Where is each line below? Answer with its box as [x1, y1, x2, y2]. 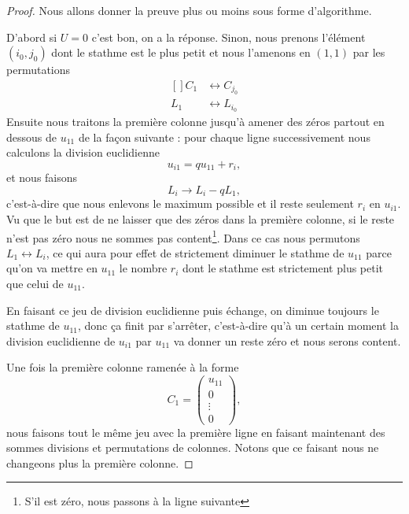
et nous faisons [6, 169, 78, 186]
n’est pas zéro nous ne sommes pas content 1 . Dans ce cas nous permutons [6, 227, 360, 246]
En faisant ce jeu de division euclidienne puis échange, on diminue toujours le [6, 301, 379, 318]
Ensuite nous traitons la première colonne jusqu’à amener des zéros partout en [6, 113, 385, 130]
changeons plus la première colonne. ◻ [6, 454, 193, 471]
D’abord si [6, 28, 57, 45]
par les [352, 44, 385, 61]
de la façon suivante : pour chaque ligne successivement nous [78, 128, 370, 145]
